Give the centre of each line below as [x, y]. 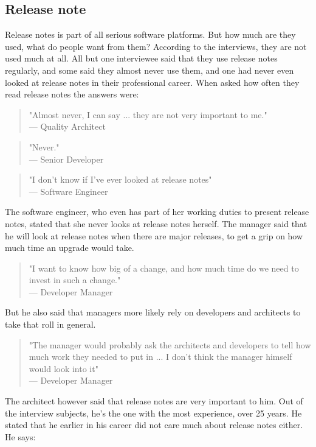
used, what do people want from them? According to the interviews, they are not [156, 46]
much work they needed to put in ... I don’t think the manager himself [160, 357]
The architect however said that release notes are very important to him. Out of [154, 401]
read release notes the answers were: [72, 94]
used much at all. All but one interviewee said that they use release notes [141, 58]
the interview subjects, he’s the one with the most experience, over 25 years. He [153, 413]
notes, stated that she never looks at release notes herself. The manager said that [156, 223]
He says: [20, 436]
